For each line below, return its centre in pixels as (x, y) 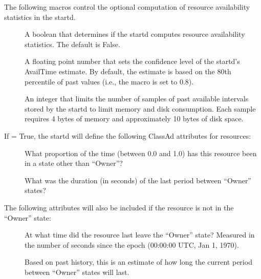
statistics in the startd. (40, 17)
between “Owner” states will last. (77, 272)
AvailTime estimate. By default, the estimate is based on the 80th (128, 71)
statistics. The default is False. (72, 44)
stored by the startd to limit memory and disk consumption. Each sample (140, 108)
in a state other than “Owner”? (74, 163)
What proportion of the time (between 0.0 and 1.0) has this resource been (141, 153)
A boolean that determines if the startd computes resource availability (135, 34)
